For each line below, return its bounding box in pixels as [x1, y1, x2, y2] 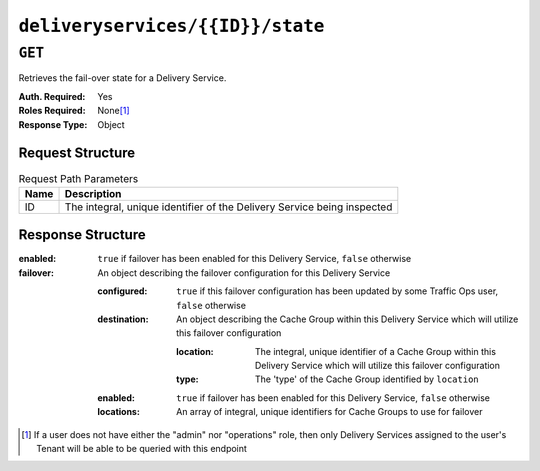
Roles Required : [18, 105, 86, 117]
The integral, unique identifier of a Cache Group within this [255, 345, 497, 357]
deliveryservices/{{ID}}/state [18, 15, 325, 37]
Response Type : [18, 118, 88, 130]
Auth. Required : [18, 90, 86, 102]
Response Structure [18, 226, 146, 244]
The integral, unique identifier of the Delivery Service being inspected [64, 200, 393, 214]
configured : [97, 285, 148, 297]
